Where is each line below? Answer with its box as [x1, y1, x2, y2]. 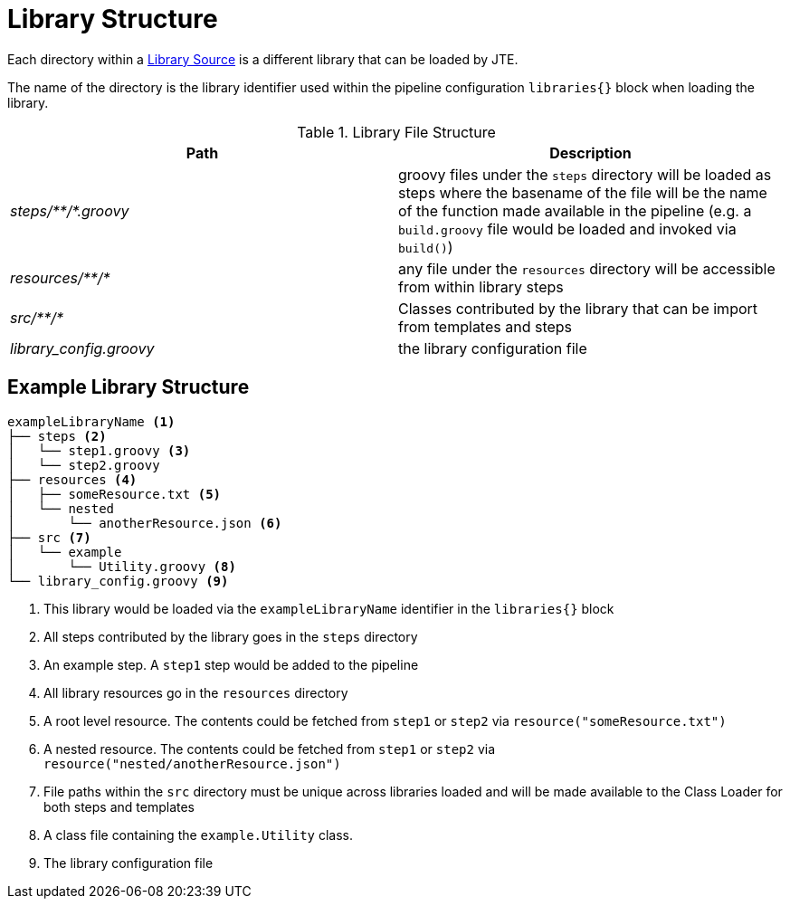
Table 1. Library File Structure [297, 122, 496, 141]
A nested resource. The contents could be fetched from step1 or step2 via [43, 740, 495, 757]
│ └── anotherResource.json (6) [7, 515, 282, 530]
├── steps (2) [7, 428, 107, 443]
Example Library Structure [7, 376, 250, 399]
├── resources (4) [7, 472, 138, 487]
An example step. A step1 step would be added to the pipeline [43, 656, 419, 672]
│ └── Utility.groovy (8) [7, 558, 236, 574]
